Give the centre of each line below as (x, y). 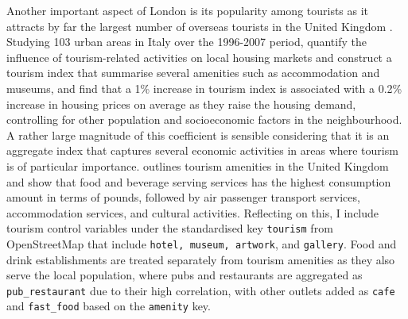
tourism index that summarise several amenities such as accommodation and (193, 73)
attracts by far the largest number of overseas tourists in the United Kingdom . (200, 26)
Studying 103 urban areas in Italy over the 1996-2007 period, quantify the (187, 42)
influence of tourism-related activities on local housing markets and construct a (199, 57)
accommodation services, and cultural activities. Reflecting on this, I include (193, 212)
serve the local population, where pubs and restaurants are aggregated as (185, 275)
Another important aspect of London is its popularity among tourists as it (188, 10)
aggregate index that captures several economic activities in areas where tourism (202, 150)
